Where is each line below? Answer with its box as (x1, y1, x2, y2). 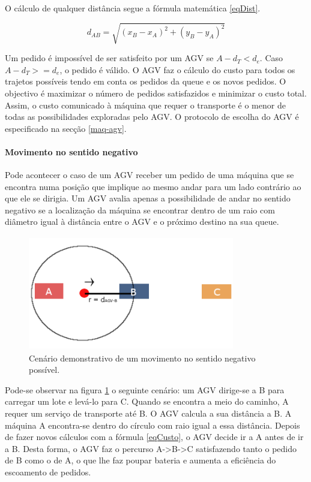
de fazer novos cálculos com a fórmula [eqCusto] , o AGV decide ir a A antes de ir (5, 430, 304, 443)
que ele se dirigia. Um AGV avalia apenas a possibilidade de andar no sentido (5, 192, 291, 204)
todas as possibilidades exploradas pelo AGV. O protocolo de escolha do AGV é (5, 110, 299, 123)
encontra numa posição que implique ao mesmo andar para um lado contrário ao (5, 180, 301, 192)
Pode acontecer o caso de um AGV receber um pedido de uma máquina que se (5, 168, 294, 181)
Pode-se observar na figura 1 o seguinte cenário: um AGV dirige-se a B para (5, 383, 285, 396)
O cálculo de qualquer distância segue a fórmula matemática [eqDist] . (5, 2, 261, 14)
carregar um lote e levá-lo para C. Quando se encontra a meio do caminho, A (5, 395, 289, 408)
